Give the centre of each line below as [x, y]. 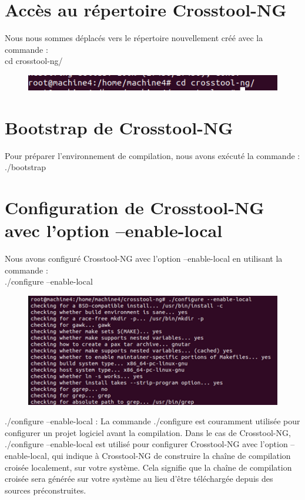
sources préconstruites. [46, 490]
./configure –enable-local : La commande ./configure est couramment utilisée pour [152, 421]
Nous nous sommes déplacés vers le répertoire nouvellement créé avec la [134, 38]
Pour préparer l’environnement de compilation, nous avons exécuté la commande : [152, 155]
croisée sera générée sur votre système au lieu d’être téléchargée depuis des [139, 479]
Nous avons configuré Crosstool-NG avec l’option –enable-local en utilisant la [144, 259]
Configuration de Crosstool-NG [135, 207]
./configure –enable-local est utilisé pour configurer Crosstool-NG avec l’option [146, 444]
